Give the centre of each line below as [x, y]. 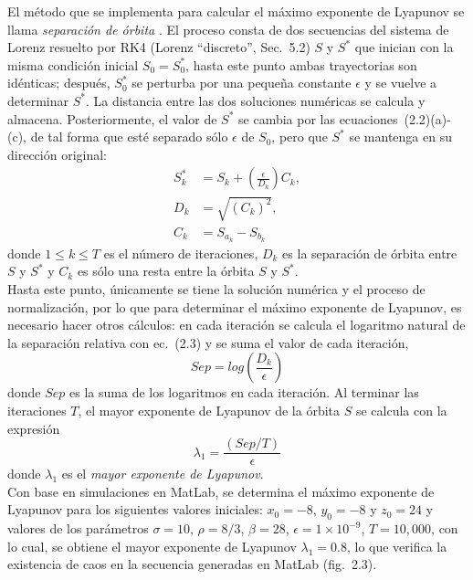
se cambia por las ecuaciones [318, 118]
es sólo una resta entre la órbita [166, 271]
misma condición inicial [73, 64]
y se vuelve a [401, 83]
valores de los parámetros [78, 528]
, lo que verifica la [397, 546]
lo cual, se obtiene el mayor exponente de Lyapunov [152, 546]
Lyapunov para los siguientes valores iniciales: [135, 509]
